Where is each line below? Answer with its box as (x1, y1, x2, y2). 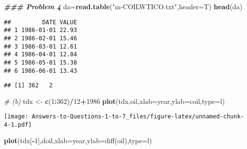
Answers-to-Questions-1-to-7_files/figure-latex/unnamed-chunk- (32, 113, 244, 120)
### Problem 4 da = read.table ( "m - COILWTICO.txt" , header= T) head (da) (4, 1, 243, 11)
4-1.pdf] (4, 121, 32, 129)
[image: (4, 113, 29, 120)
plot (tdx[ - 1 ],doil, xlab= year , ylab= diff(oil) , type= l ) (4, 135, 152, 145)
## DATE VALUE (4, 18, 77, 26)
